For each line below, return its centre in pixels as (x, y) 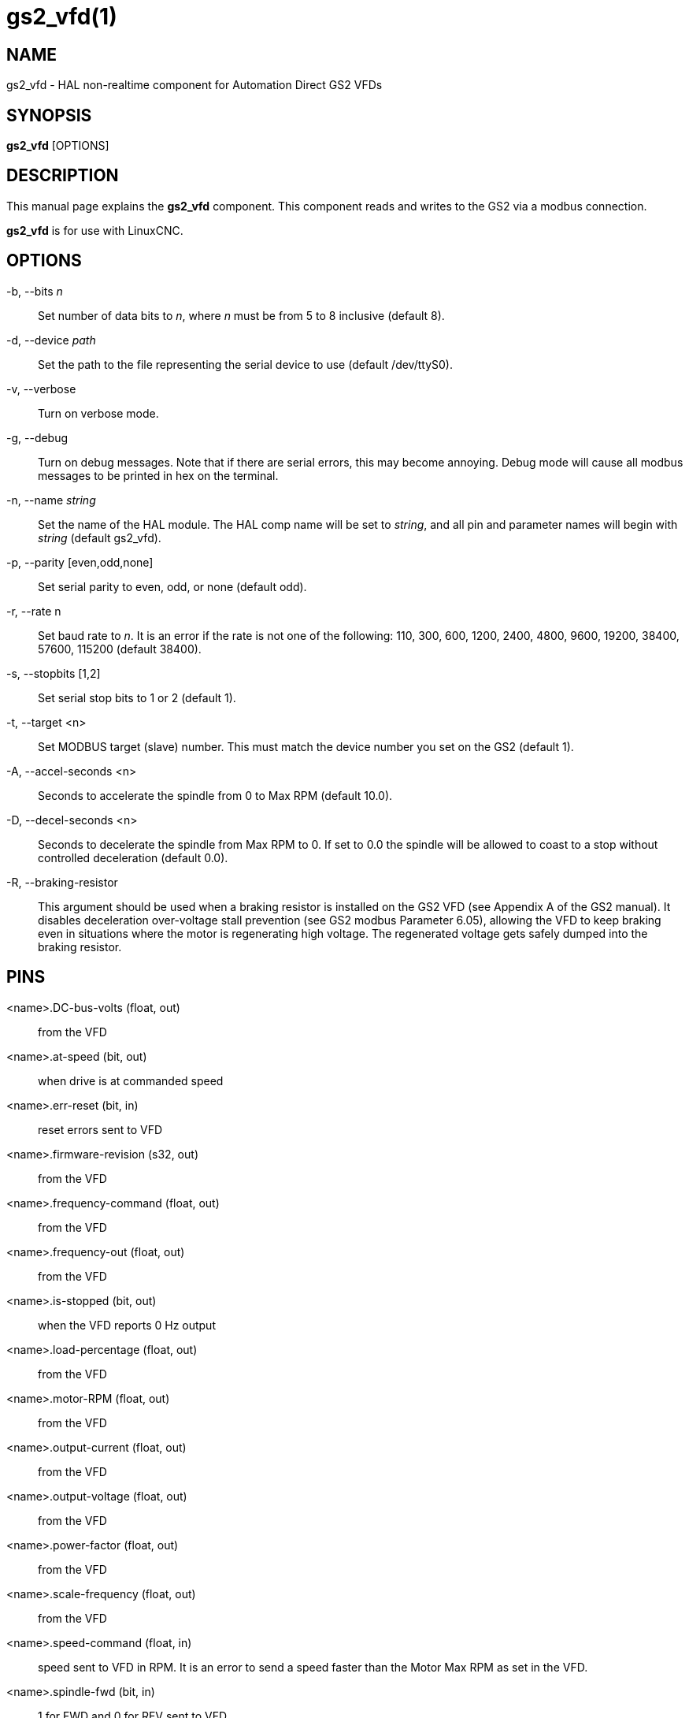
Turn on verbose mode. (98, 413)
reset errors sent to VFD (100, 1129)
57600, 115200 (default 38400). (120, 649)
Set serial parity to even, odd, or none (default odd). (172, 586)
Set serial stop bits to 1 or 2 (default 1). (137, 697)
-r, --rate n (34, 611)
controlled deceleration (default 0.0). (133, 857)
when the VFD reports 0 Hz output (127, 1325)
